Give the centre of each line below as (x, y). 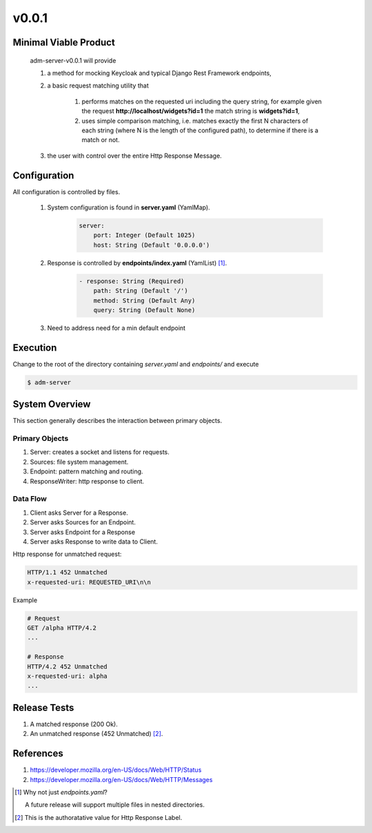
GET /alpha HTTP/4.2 (62, 628)
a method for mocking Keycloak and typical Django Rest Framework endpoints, (159, 73)
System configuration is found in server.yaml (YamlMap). (128, 207)
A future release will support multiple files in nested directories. (115, 805)
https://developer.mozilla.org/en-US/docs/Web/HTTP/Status (116, 770)
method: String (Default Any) (144, 300)
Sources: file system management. (79, 462)
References (38, 753)
